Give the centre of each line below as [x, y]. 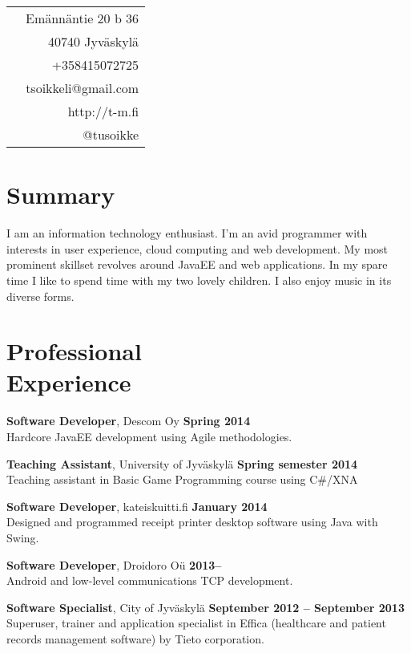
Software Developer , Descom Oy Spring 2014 [129, 421]
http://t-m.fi [103, 111]
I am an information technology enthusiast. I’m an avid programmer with [187, 233]
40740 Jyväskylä [93, 41]
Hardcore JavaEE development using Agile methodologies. [149, 436]
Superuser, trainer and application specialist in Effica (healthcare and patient [196, 623]
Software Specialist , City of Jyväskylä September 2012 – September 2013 [205, 607]
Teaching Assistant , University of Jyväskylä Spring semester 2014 [182, 463]
